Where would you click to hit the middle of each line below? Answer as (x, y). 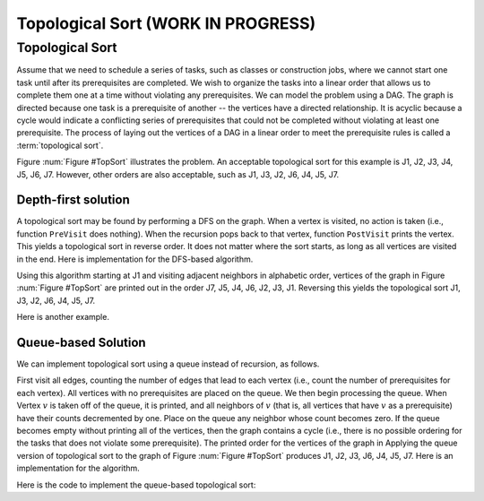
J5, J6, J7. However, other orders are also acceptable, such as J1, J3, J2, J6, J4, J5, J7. (178, 174)
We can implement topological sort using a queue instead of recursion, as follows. (168, 364)
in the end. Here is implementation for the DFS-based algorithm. (135, 259)
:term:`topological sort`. (60, 145)
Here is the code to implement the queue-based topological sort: (136, 485)
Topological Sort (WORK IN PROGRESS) (166, 23)
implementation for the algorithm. (78, 468)
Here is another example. (63, 317)
